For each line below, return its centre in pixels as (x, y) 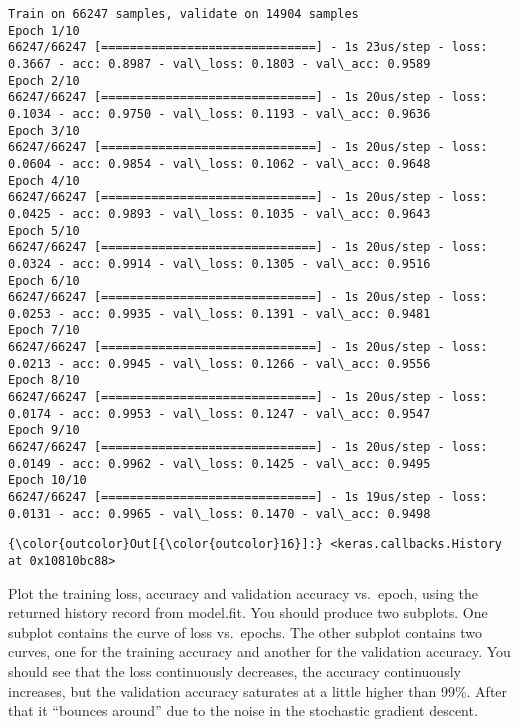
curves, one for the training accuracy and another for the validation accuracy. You (259, 651)
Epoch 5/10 (44, 230)
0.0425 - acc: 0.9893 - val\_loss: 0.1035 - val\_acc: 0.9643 (219, 213)
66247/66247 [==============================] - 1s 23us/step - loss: (248, 47)
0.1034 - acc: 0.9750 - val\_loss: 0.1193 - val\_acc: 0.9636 (219, 113)
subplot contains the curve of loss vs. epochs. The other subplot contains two (245, 631)
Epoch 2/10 (44, 80)
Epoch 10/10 (47, 480)
